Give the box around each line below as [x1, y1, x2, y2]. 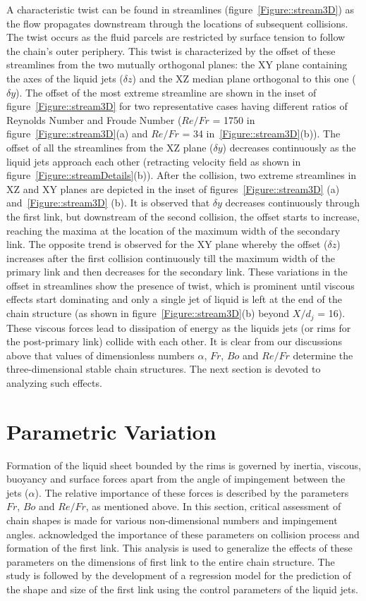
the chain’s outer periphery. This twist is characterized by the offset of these [6, 43, 336, 58]
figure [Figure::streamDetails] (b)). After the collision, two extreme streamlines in [6, 168, 357, 182]
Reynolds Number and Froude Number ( [6, 112, 182, 127]
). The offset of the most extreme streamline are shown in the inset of [16, 85, 317, 99]
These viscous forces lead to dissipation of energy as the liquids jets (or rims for [6, 320, 351, 335]
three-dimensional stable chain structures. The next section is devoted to [6, 361, 321, 376]
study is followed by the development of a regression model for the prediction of [6, 568, 351, 583]
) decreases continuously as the [222, 140, 356, 154]
